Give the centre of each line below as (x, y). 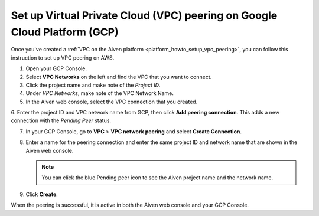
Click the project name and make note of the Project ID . (93, 85)
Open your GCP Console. (56, 68)
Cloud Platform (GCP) (65, 32)
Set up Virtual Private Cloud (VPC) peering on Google (144, 15)
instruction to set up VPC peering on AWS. (63, 58)
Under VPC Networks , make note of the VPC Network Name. (100, 93)
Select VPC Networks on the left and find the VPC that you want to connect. (119, 77)
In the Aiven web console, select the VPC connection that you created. (112, 102)
